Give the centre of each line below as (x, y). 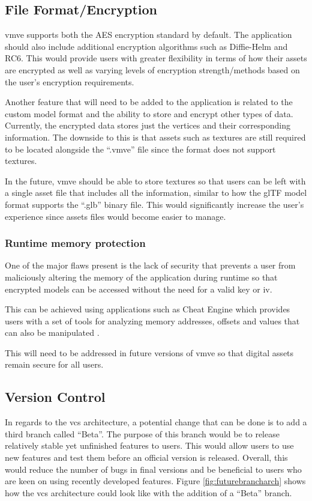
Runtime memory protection (75, 243)
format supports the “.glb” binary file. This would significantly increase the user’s (154, 204)
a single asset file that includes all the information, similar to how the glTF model (156, 193)
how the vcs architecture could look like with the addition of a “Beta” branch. (148, 492)
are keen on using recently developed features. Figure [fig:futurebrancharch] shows (155, 481)
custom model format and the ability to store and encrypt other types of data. (149, 113)
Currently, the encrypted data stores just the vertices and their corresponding (148, 125)
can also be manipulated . (52, 332)
